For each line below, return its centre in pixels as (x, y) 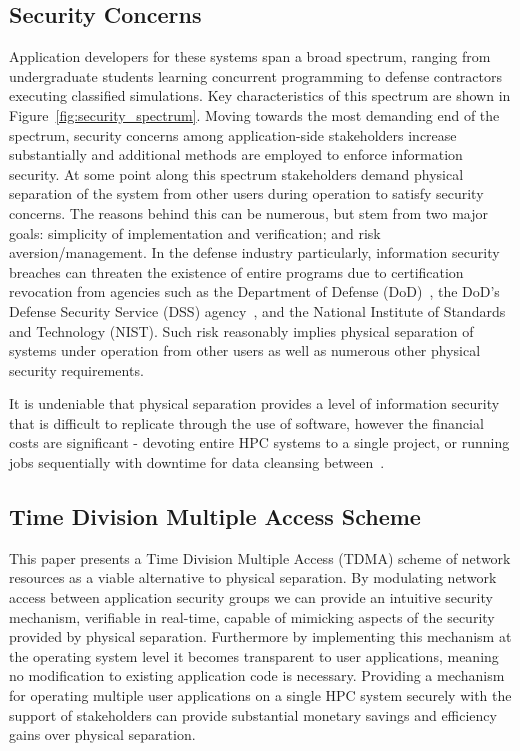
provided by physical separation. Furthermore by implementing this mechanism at (260, 636)
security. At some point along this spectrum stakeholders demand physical (236, 173)
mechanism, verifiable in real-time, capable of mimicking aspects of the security (252, 616)
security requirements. (76, 369)
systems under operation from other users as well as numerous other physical (245, 350)
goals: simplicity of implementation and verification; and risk (195, 232)
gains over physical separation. (102, 734)
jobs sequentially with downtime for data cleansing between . (197, 462)
